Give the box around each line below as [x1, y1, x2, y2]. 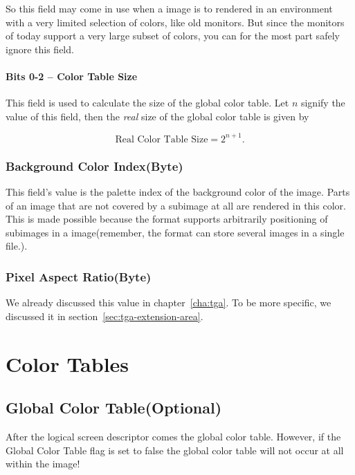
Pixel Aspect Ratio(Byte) [6, 268, 152, 285]
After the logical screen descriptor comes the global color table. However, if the [6, 429, 341, 444]
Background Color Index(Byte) [6, 157, 183, 174]
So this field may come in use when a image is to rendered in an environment [6, 1, 333, 15]
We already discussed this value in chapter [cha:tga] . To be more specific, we [6, 295, 331, 310]
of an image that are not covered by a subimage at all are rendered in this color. [6, 198, 346, 212]
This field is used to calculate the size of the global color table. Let [6, 95, 289, 110]
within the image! [6, 456, 80, 471]
